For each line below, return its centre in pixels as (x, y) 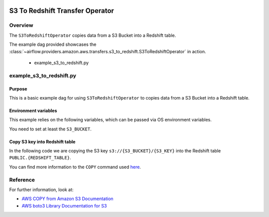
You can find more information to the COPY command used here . (75, 167)
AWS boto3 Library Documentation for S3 (64, 206)
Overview (21, 25)
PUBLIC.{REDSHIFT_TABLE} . (40, 158)
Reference (22, 180)
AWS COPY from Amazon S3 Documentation (67, 199)
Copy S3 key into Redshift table (42, 141)
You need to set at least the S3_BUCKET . (50, 129)
